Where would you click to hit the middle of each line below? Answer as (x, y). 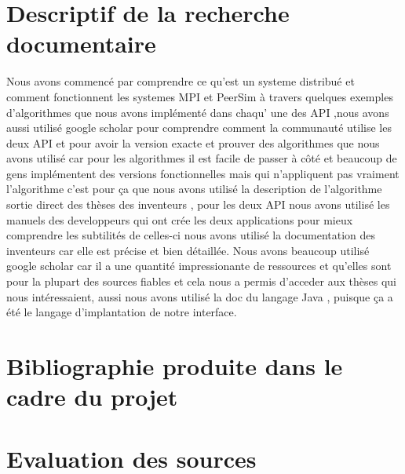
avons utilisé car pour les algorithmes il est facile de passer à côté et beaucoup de (202, 158)
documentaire (81, 44)
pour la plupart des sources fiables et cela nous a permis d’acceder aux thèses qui (201, 281)
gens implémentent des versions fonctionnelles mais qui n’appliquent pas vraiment (203, 173)
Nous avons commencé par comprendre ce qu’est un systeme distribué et (181, 81)
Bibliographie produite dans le (175, 366)
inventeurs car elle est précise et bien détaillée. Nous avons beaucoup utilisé (188, 250)
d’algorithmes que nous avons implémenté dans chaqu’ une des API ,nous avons (198, 112)
